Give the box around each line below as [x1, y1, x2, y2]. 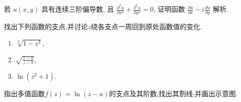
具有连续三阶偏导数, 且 [41, 4, 114, 14]
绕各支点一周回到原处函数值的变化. [91, 21, 202, 32]
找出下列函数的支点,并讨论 [4, 21, 88, 32]
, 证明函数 [153, 4, 185, 14]
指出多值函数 [4, 88, 45, 98]
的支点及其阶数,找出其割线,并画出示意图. [109, 88, 238, 98]
